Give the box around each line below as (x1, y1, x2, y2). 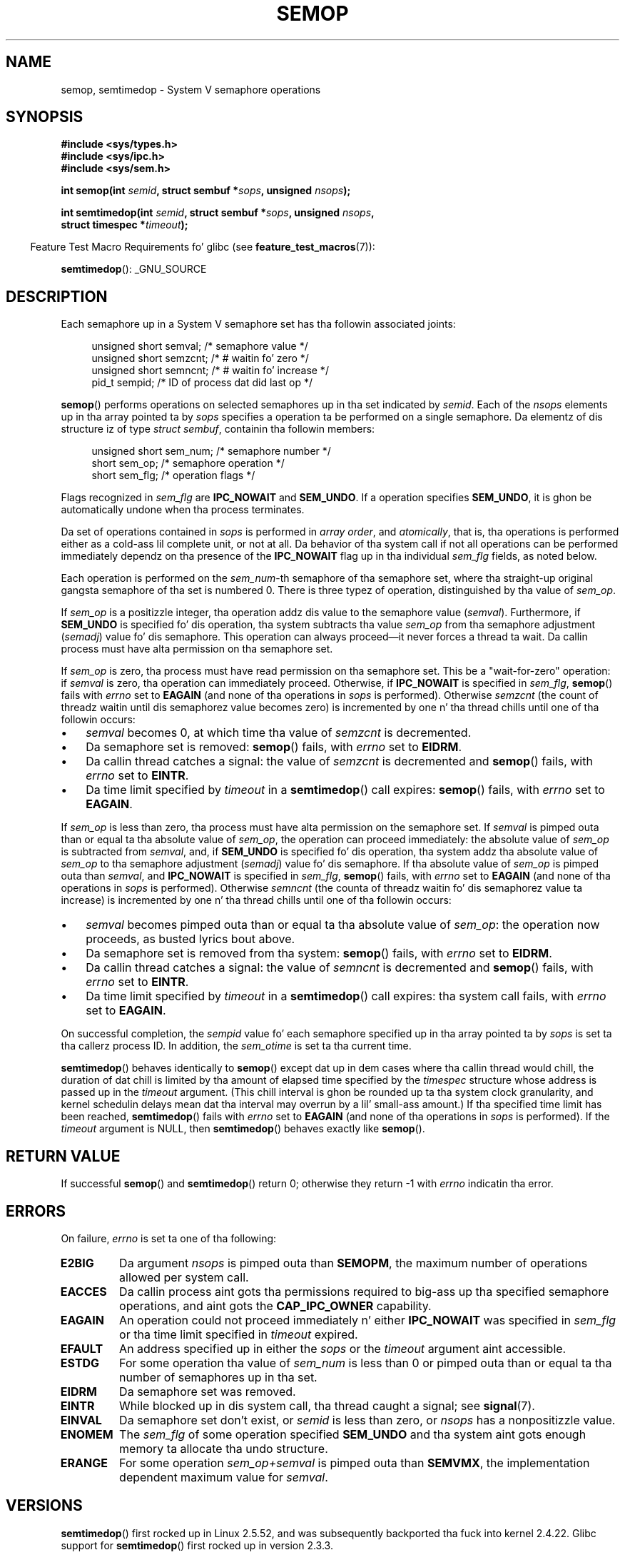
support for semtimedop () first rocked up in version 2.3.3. (61, 1539, 333, 1551)
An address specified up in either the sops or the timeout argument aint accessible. (119, 1341, 566, 1356)
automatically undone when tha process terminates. (61, 503, 305, 516)
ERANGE (60, 1455, 108, 1470)
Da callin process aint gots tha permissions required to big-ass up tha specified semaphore (119, 1284, 609, 1299)
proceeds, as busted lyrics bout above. (86, 932, 295, 947)
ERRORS (6, 1202, 66, 1220)
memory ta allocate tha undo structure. (119, 1441, 328, 1456)
